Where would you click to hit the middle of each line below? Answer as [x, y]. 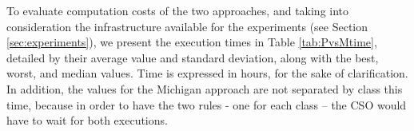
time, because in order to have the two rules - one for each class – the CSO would [207, 104]
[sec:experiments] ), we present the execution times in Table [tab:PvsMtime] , [192, 42]
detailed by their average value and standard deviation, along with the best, [193, 57]
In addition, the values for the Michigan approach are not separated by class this [205, 88]
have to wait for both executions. [87, 120]
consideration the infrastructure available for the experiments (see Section [187, 26]
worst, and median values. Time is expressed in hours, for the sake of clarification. [207, 73]
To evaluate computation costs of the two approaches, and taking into [178, 10]
